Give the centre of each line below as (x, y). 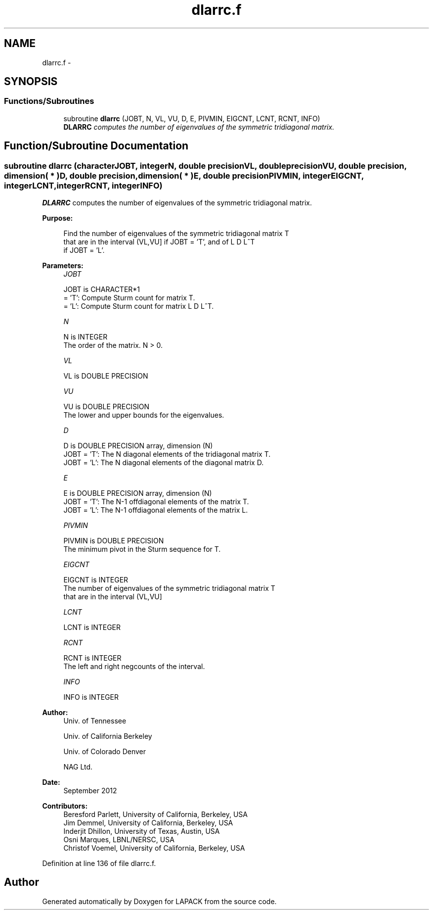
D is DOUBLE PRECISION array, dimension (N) (138, 446)
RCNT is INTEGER (92, 658)
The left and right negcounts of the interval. (134, 667)
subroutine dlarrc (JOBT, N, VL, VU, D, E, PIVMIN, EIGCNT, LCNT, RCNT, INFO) (192, 118)
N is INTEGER (86, 337)
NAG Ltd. (78, 767)
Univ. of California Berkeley (108, 736)
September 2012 (90, 791)
